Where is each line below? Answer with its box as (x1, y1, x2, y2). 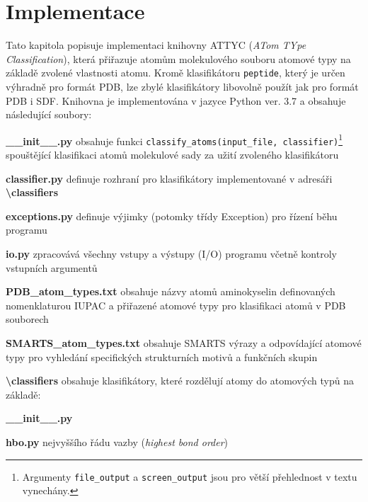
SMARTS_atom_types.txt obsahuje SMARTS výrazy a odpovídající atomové (6, 336, 362, 350)
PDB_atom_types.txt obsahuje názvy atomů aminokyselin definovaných (6, 284, 335, 299)
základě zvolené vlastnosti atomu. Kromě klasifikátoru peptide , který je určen (6, 65, 345, 80)
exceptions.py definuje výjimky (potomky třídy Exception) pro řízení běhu (6, 208, 338, 223)
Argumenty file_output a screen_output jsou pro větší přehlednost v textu (22, 469, 357, 484)
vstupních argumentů (6, 260, 98, 275)
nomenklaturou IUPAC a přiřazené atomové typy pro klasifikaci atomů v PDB (6, 297, 346, 312)
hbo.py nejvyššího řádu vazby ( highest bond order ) (6, 434, 229, 449)
